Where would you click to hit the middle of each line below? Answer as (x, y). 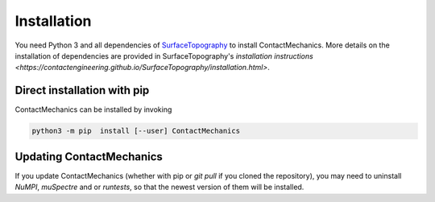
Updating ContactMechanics (89, 157)
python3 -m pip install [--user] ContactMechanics (136, 131)
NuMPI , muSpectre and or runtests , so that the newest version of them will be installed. (159, 187)
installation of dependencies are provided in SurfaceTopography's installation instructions (164, 56)
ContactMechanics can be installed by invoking (93, 109)
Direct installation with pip (82, 91)
